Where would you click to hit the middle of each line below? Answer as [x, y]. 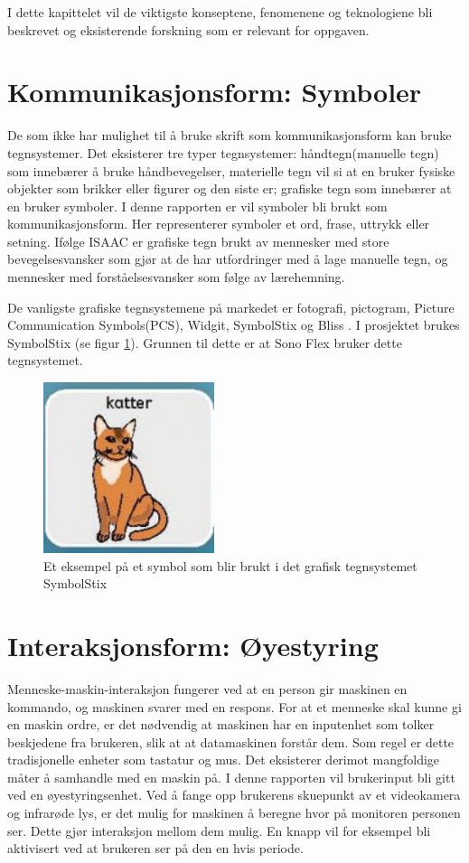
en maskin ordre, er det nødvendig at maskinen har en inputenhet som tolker [221, 724]
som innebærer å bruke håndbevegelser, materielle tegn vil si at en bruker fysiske [231, 170]
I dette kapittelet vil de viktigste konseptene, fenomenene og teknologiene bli [220, 12]
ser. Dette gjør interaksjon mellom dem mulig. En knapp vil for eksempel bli [219, 830]
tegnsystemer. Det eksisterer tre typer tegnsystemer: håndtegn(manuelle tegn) [223, 152]
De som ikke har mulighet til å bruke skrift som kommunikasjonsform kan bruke [230, 135]
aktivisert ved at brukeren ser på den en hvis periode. [155, 848]
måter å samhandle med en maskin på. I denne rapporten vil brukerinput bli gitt [231, 777]
